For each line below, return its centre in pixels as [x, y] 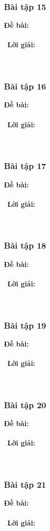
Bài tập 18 [25, 245]
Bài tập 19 [25, 325]
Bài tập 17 [25, 166]
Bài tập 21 [25, 485]
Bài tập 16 [25, 86]
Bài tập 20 [25, 404]
